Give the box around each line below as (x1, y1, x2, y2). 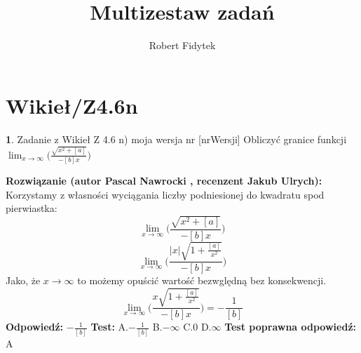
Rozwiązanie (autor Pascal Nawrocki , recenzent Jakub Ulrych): (6, 173, 322, 188)
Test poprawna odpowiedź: (224, 319, 357, 334)
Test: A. (90, 319, 128, 334)
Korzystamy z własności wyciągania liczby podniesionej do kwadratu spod (6, 187, 325, 201)
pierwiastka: (6, 201, 57, 215)
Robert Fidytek (149, 38, 216, 53)
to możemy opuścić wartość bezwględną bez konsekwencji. (77, 273, 327, 288)
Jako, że (6, 273, 41, 288)
